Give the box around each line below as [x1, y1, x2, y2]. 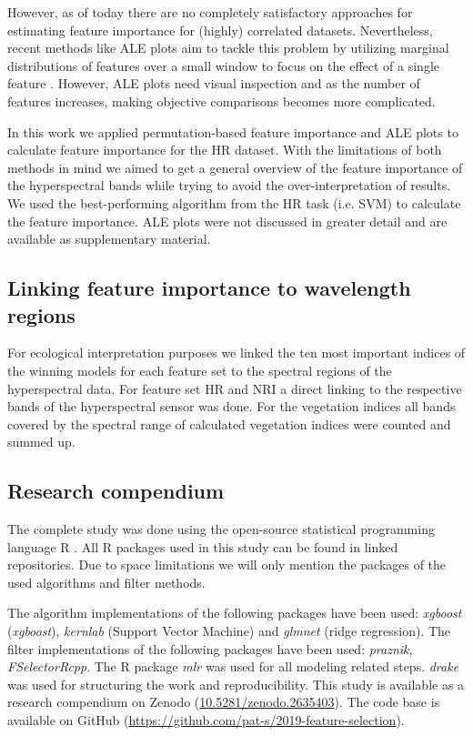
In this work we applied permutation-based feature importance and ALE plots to [7, 122, 458, 141]
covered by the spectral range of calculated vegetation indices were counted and [7, 414, 451, 433]
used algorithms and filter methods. [7, 572, 206, 591]
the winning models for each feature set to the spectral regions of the [7, 360, 392, 379]
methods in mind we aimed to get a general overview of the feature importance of [7, 157, 463, 176]
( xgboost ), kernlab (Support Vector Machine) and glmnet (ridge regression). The [7, 621, 451, 640]
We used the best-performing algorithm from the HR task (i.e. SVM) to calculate [7, 193, 461, 212]
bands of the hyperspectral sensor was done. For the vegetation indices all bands [7, 397, 456, 416]
